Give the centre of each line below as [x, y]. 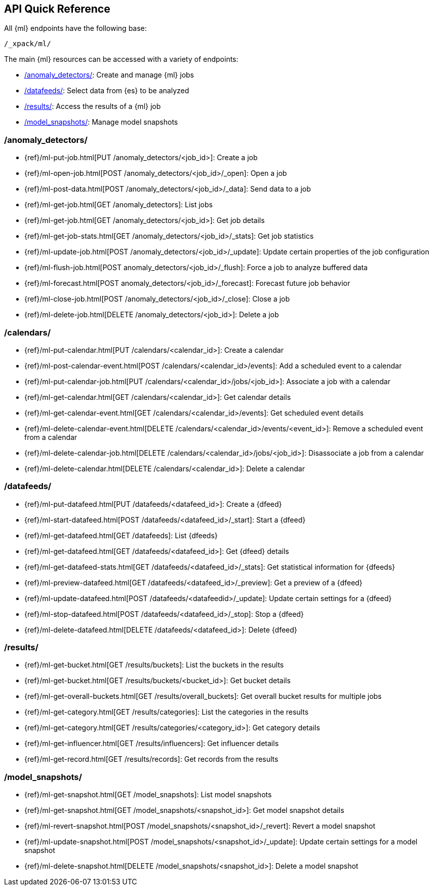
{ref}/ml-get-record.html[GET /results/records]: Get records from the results [151, 759]
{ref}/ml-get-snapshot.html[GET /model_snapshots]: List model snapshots [148, 795]
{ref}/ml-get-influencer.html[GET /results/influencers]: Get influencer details [152, 744]
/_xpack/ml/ [28, 44]
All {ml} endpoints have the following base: [75, 28]
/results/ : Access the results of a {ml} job [93, 106]
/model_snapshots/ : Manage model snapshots [101, 122]
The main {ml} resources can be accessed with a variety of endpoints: [121, 59]
